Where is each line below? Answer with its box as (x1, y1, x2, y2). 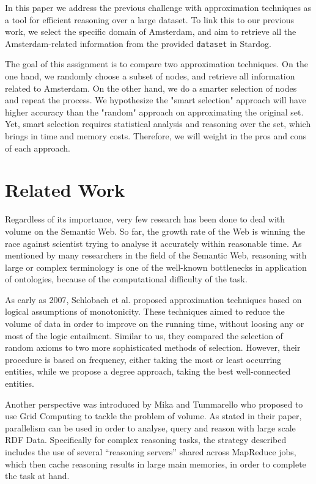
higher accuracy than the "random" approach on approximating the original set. (5, 105, 304, 118)
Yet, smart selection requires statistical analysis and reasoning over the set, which (5, 117, 311, 130)
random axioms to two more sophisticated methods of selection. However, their (5, 341, 301, 354)
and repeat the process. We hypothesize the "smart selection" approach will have (5, 94, 306, 106)
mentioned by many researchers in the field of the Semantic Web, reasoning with (5, 249, 307, 262)
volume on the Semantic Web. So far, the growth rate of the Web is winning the (5, 224, 305, 237)
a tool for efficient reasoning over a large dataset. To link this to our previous (5, 13, 295, 26)
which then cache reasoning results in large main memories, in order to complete (5, 457, 306, 470)
